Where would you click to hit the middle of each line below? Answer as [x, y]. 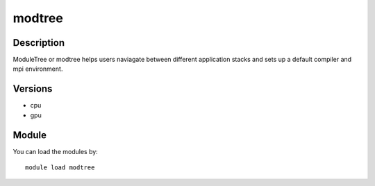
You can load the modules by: [56, 151]
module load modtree [60, 168]
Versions [33, 89]
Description [39, 43]
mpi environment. [38, 69]
